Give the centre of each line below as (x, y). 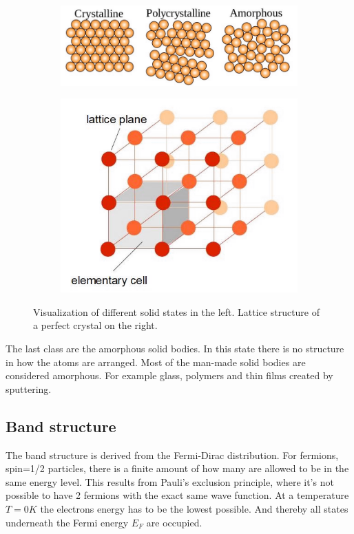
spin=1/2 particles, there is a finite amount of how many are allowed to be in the (177, 468)
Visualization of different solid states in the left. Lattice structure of (177, 311)
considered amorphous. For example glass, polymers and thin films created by (169, 375)
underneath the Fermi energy (67, 522)
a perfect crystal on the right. (95, 325)
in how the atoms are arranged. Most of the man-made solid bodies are (156, 362)
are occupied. (174, 522)
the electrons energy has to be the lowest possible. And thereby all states (194, 508)
